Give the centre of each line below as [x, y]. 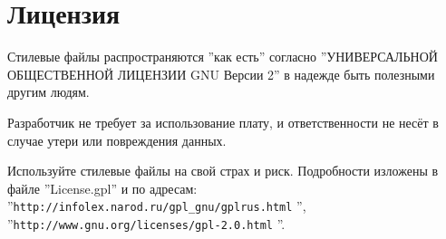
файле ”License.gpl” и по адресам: [102, 188]
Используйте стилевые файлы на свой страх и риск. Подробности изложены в [223, 171]
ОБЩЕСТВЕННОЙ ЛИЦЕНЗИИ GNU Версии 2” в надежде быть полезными [221, 74]
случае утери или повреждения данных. [117, 140]
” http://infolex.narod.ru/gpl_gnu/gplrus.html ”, [157, 206]
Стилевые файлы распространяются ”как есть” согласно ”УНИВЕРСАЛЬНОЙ [223, 57]
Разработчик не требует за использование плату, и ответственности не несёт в [223, 122]
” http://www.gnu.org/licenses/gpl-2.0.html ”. [146, 223]
